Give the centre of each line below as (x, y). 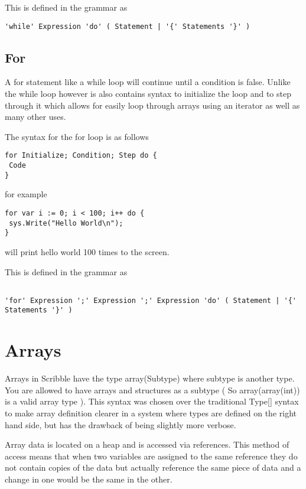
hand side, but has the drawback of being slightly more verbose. (121, 424)
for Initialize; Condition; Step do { (81, 156)
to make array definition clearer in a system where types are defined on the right (151, 413)
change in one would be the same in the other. (89, 479)
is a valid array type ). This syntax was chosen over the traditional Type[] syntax (152, 401)
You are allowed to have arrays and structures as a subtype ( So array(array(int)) (152, 389)
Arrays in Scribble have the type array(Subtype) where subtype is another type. (150, 378)
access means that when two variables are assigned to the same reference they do (151, 456)
